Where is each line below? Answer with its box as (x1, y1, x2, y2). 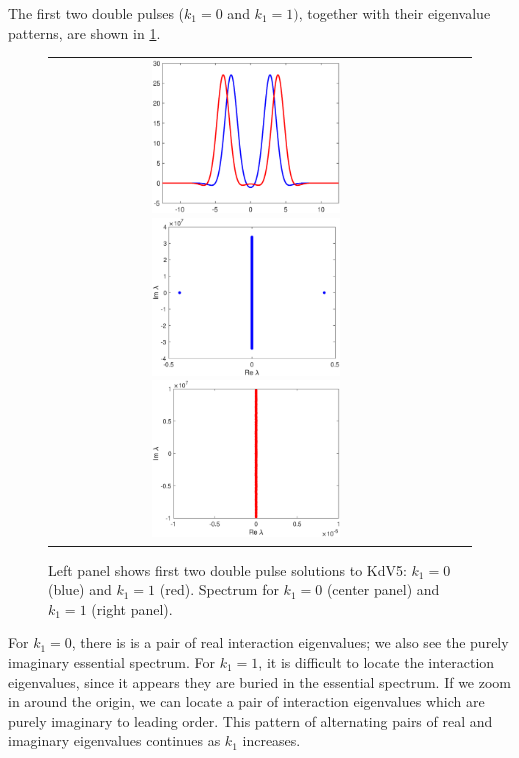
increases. (242, 730, 301, 751)
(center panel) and (326, 579, 440, 600)
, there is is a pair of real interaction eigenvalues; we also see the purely (71, 632, 509, 653)
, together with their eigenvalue (298, 3, 491, 23)
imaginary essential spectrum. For (8, 651, 216, 672)
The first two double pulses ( (8, 3, 185, 23)
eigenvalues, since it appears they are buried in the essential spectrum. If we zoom (8, 671, 512, 692)
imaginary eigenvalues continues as (8, 730, 221, 751)
